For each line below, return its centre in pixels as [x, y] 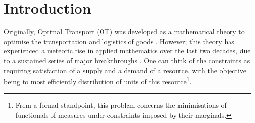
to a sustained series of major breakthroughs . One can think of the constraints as [127, 60]
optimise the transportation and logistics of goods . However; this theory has [119, 41]
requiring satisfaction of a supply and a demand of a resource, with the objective [125, 70]
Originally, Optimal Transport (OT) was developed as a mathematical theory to [124, 32]
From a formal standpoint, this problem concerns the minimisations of [121, 105]
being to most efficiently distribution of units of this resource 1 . [98, 81]
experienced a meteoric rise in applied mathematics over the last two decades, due [127, 51]
